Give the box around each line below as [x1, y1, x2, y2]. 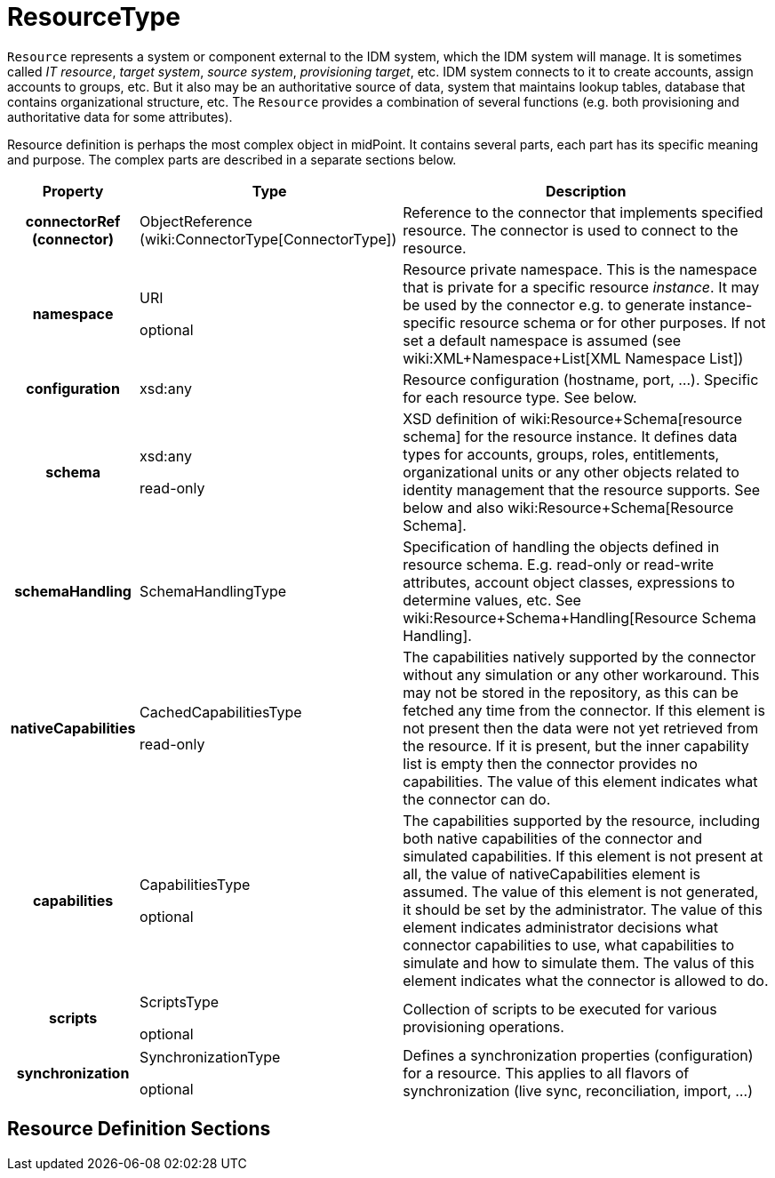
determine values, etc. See [403, 590, 581, 609]
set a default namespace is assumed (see [403, 331, 682, 349]
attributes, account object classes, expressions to [403, 573, 735, 591]
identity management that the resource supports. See [403, 480, 761, 499]
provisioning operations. [403, 1017, 564, 1036]
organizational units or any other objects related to [403, 462, 739, 481]
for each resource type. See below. [403, 388, 637, 406]
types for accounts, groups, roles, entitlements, [403, 445, 720, 463]
